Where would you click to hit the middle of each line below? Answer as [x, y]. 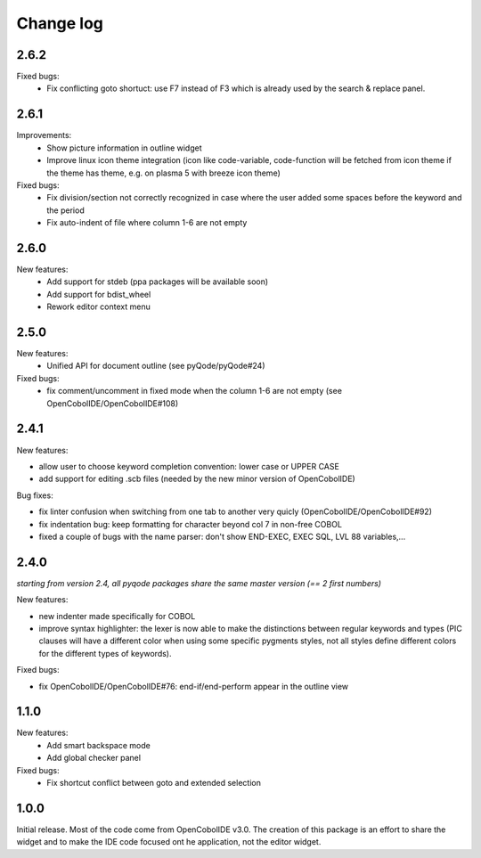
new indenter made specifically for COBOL [117, 616]
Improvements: [44, 135]
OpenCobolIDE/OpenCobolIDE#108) [113, 403]
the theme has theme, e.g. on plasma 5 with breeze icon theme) [163, 173]
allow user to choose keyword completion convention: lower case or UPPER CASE [189, 466]
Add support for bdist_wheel [99, 294]
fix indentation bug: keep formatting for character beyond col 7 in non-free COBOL [191, 524]
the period [65, 210]
